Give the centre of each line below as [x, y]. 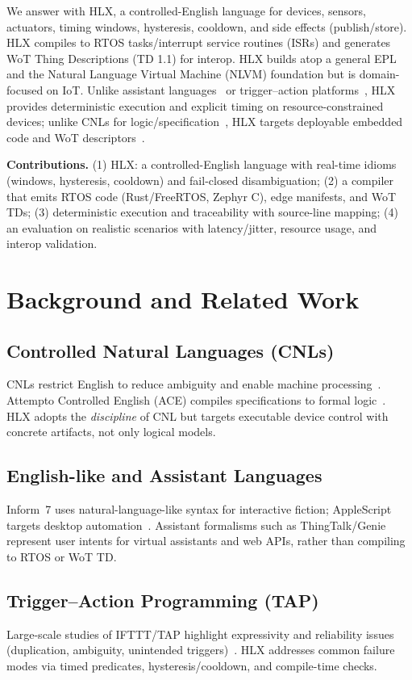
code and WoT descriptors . [76, 137]
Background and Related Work [183, 299]
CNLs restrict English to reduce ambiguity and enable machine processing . [194, 384]
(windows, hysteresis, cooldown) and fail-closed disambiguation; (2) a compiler [200, 180]
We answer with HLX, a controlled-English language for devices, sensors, [186, 10]
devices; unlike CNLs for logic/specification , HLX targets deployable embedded [205, 122]
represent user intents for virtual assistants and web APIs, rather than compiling [206, 541]
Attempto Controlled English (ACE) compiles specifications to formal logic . [196, 400]
